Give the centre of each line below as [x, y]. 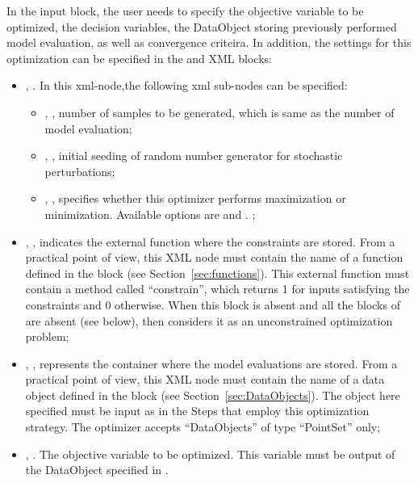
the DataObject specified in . [97, 470]
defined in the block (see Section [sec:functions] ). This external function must [217, 273]
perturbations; [80, 171]
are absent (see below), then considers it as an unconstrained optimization [209, 320]
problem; [47, 336]
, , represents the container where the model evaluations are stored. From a [211, 363]
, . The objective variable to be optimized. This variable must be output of [210, 454]
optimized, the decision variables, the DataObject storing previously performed [202, 26]
